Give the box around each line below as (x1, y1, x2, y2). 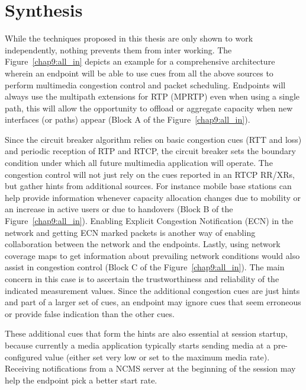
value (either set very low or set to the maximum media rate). (44, 350, 270, 363)
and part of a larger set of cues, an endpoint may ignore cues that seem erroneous (5, 296, 301, 308)
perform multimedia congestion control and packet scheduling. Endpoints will (5, 78, 286, 91)
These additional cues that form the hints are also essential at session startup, (5, 327, 288, 340)
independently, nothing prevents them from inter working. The (5, 43, 232, 56)
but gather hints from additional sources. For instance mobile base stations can (5, 180, 292, 192)
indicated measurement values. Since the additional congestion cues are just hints (5, 284, 300, 296)
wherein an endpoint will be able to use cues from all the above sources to (5, 66, 273, 79)
